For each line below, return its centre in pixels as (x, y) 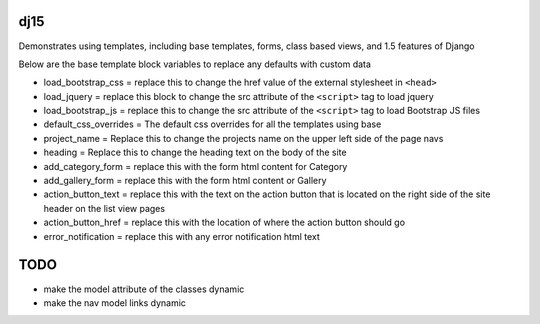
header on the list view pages (104, 208)
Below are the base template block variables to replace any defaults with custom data (195, 64)
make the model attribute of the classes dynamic (144, 289)
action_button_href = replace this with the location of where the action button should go (224, 222)
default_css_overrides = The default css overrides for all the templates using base (212, 124)
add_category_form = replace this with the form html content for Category (195, 166)
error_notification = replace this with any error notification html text (181, 236)
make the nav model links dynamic (115, 302)
